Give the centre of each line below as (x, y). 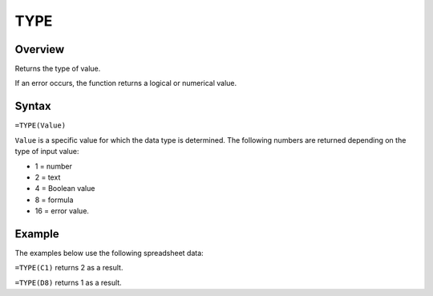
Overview (40, 49)
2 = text (48, 177)
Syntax (33, 106)
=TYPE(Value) (40, 126)
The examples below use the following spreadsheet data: (109, 253)
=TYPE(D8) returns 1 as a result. (68, 282)
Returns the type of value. (58, 69)
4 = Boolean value (65, 189)
